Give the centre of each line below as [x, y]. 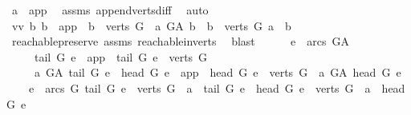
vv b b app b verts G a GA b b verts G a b [151, 25]
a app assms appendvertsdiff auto [110, 10]
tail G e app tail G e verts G [121, 56]
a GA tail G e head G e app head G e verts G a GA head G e [218, 72]
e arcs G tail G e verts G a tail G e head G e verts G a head [217, 87]
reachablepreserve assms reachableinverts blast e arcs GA [181, 41]
